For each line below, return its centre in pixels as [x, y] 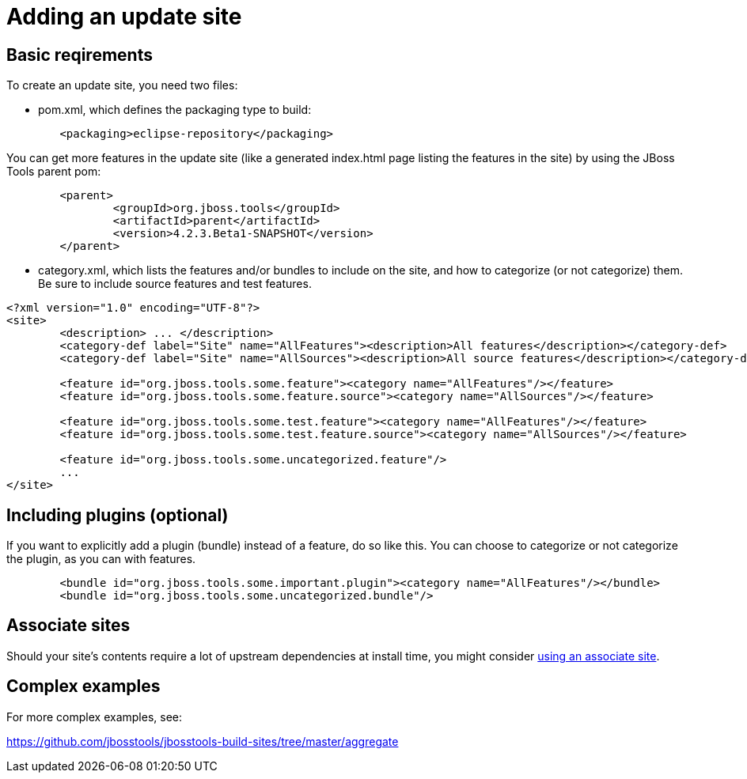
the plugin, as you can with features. [101, 559]
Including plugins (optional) [118, 515]
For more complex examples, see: [95, 717]
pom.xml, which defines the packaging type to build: [175, 110]
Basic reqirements [80, 55]
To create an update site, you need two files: [122, 85]
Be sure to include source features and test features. [175, 284]
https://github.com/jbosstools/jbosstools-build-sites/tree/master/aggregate [203, 741]
